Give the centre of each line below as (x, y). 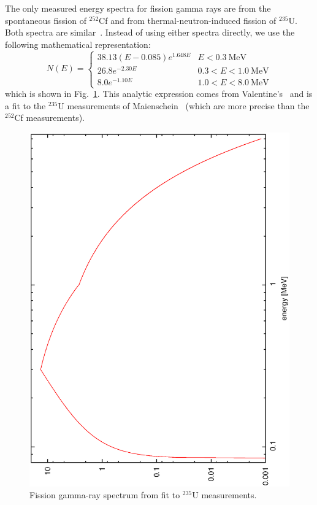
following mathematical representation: (78, 44)
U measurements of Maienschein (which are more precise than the (184, 105)
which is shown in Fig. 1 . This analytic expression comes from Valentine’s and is (159, 94)
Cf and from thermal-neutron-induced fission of (188, 20)
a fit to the (25, 105)
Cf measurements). (49, 118)
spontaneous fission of (46, 20)
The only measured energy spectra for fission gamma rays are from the (138, 8)
